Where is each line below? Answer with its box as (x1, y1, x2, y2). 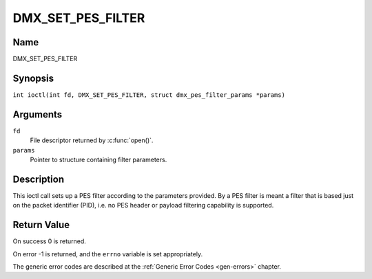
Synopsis (12, 72, 54, 84)
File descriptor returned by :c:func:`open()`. (30, 136, 154, 144)
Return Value (12, 219, 70, 231)
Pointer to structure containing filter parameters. (30, 155, 167, 164)
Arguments (12, 109, 63, 120)
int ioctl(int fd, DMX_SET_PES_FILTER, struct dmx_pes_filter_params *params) (12, 91, 286, 99)
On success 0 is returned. (12, 237, 86, 245)
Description (12, 173, 65, 185)
